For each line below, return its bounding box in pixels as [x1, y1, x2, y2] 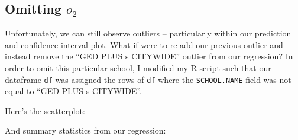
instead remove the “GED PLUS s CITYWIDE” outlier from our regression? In [5, 50, 293, 62]
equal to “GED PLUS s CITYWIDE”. [5, 85, 142, 97]
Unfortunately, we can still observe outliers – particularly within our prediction [5, 27, 291, 39]
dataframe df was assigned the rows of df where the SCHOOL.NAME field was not [5, 73, 291, 85]
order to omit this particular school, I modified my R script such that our [5, 61, 271, 74]
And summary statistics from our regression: [5, 124, 166, 136]
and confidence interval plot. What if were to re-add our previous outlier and [5, 38, 283, 51]
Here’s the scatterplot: [5, 104, 85, 116]
